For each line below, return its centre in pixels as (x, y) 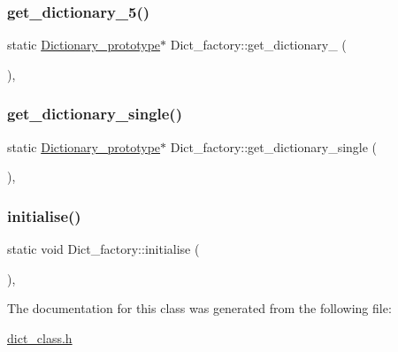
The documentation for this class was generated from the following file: (199, 308)
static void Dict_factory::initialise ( (103, 249)
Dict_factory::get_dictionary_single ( (274, 146)
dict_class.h (40, 337)
